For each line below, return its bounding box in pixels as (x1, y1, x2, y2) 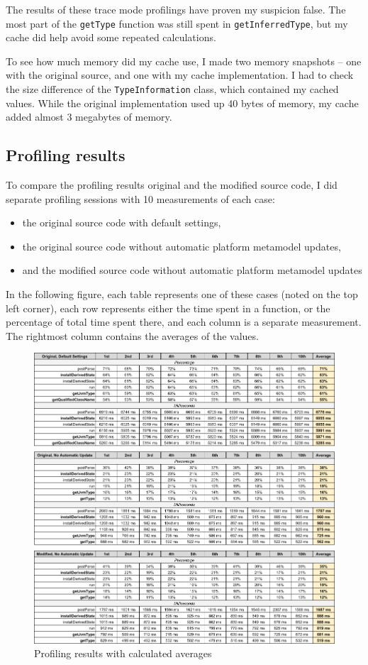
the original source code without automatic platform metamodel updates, (22, 238, 341, 253)
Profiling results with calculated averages (34, 646, 212, 661)
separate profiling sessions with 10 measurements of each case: (6, 191, 275, 206)
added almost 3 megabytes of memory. (6, 109, 172, 124)
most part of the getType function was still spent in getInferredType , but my (6, 16, 348, 31)
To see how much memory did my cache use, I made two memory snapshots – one (6, 53, 362, 68)
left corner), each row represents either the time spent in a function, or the (6, 300, 330, 315)
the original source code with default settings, (22, 215, 221, 230)
